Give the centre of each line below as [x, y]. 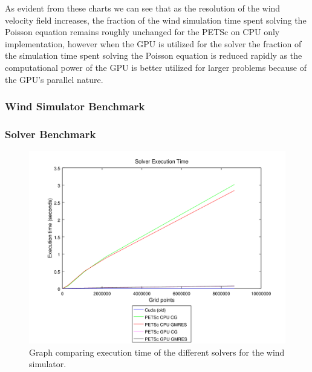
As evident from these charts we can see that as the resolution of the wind [143, 8]
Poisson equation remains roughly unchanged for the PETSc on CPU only [142, 32]
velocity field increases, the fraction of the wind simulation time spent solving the [156, 20]
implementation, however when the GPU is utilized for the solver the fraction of [153, 43]
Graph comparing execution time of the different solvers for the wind [157, 352]
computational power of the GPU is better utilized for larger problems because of [156, 67]
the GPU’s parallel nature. [54, 79]
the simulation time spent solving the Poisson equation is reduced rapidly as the [154, 55]
